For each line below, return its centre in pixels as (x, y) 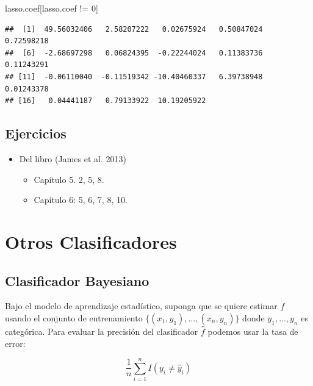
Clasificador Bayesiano (77, 280)
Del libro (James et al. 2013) (73, 158)
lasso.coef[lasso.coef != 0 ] (52, 8)
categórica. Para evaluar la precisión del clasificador (102, 331)
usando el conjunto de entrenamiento (74, 317)
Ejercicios (36, 133)
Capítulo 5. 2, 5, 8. (69, 179)
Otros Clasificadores (91, 241)
